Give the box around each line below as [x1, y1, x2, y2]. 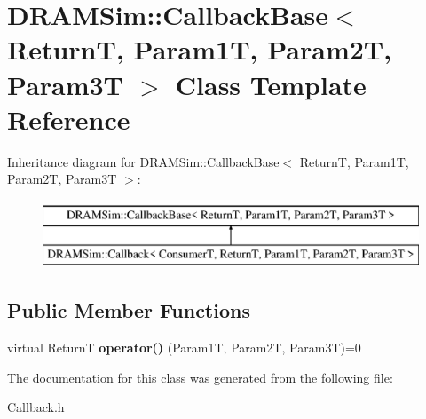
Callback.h [7, 398, 65, 416]
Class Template [175, 66, 367, 102]
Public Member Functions [7, 296, 250, 324]
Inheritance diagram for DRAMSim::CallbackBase [7, 152, 280, 170]
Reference [7, 100, 130, 137]
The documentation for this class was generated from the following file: [7, 368, 393, 386]
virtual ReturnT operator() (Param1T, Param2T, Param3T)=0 [7, 338, 361, 357]
